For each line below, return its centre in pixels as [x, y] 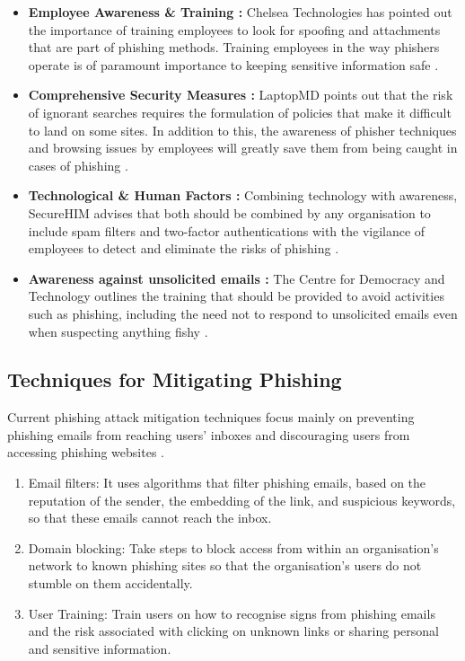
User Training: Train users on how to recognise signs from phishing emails [232, 613]
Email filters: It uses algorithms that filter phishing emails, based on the [227, 483]
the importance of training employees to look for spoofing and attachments [234, 29]
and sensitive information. [100, 648]
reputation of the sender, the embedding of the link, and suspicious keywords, [242, 500]
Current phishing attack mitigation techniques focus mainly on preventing [211, 417]
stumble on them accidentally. [110, 583]
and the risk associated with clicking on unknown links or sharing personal [234, 631]
